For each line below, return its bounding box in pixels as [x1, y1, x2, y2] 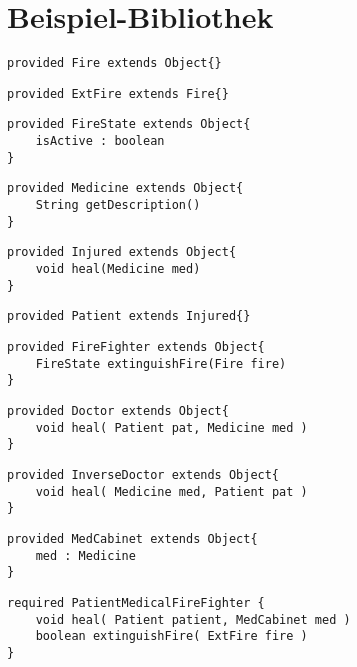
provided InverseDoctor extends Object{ [7, 467, 280, 482]
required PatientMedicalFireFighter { [7, 595, 265, 610]
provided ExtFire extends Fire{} [7, 86, 229, 101]
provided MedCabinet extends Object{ [7, 531, 258, 546]
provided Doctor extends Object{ [7, 403, 229, 418]
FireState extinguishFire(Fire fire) [35, 356, 287, 371]
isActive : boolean [35, 134, 165, 149]
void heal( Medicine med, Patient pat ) [35, 484, 308, 499]
